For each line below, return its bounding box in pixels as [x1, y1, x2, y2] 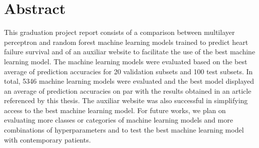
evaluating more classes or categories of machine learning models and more [4, 115, 233, 125]
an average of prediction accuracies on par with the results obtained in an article [4, 85, 251, 96]
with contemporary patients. [4, 134, 91, 145]
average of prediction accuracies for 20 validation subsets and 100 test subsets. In [4, 66, 253, 76]
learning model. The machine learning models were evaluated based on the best [4, 56, 247, 66]
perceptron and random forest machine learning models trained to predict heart [4, 36, 248, 47]
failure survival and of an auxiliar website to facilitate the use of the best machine [4, 46, 255, 57]
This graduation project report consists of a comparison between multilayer [4, 27, 235, 37]
